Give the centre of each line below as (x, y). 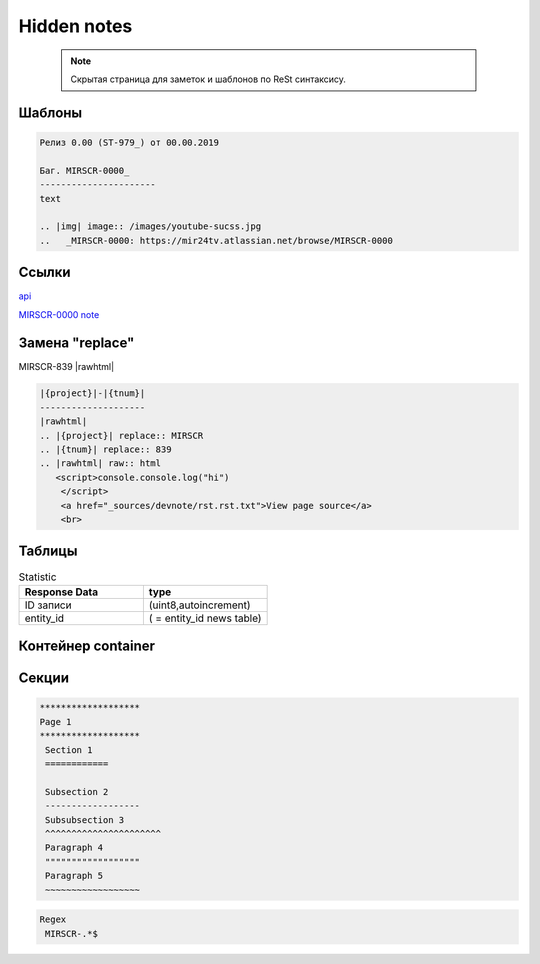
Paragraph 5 (74, 876)
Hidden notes (75, 26)
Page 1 (55, 721)
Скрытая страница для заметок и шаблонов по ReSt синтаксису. (208, 79)
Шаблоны (50, 112)
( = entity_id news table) (205, 618)
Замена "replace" (76, 343)
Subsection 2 (77, 791)
